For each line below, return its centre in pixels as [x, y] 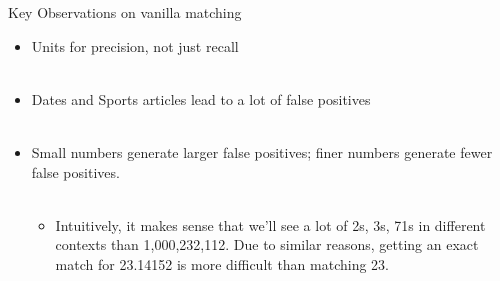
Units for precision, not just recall [135, 45]
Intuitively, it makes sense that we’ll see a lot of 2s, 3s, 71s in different [270, 224]
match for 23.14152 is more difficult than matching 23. [222, 263]
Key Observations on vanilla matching [125, 12]
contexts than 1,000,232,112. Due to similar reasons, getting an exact [267, 244]
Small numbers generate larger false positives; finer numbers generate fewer [262, 151]
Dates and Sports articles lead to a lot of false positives [201, 98]
